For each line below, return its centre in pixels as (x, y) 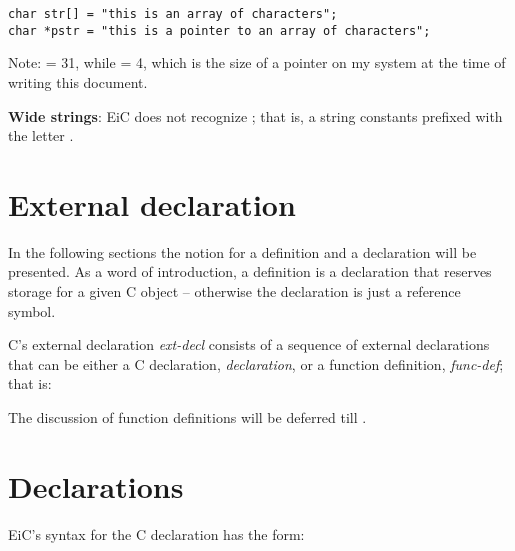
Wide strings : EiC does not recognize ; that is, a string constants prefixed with (255, 115)
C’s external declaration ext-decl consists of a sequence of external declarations (249, 344)
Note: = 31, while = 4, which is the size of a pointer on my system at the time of (257, 62)
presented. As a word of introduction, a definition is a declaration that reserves (250, 271)
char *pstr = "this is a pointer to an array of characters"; (219, 30)
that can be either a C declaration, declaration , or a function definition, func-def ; (256, 363)
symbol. (32, 310)
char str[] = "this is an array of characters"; (173, 14)
